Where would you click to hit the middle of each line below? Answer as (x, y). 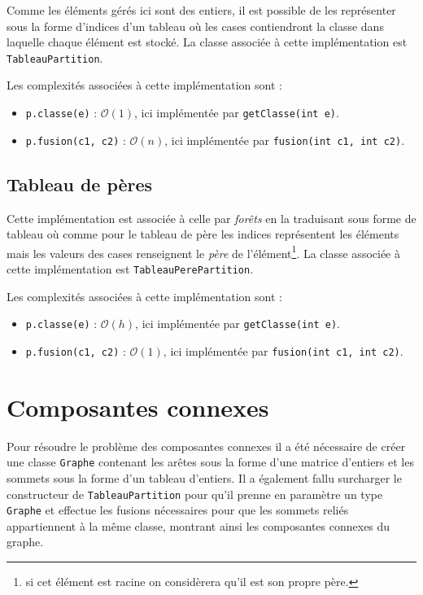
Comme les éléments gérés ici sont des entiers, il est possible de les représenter (201, 10)
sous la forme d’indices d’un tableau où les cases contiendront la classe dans (195, 26)
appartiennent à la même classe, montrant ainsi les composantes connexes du (198, 525)
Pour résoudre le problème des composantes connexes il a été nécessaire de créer (206, 446)
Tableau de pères (80, 184)
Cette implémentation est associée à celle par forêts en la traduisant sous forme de (211, 218)
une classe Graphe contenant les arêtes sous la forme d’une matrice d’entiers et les (210, 462)
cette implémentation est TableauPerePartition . (130, 268)
